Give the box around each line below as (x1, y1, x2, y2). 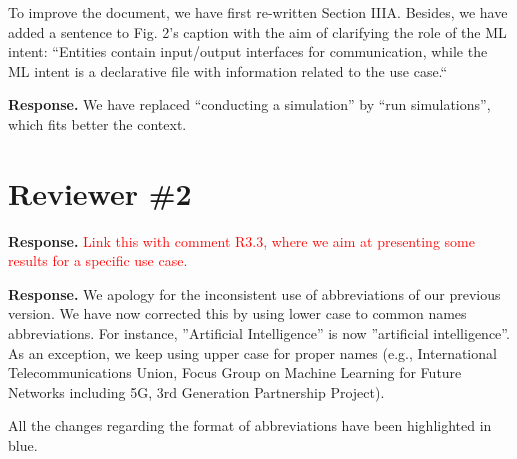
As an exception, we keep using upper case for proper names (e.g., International (8, 342, 497, 363)
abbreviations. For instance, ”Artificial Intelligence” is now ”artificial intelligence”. (8, 323, 510, 344)
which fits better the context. (8, 113, 187, 134)
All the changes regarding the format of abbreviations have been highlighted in (8, 415, 492, 436)
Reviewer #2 (8, 172, 192, 213)
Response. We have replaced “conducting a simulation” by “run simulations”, (8, 94, 491, 115)
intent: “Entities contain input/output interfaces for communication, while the (8, 41, 488, 62)
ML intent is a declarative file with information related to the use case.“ (8, 60, 448, 81)
